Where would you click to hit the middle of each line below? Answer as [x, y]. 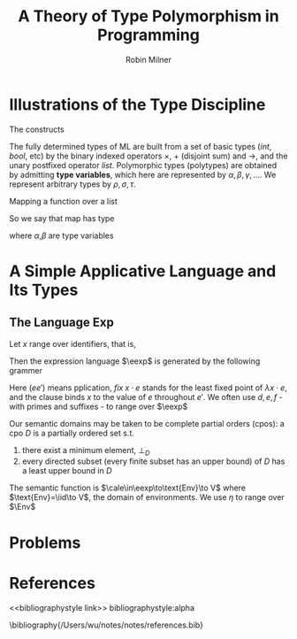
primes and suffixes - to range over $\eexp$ [107, 406]
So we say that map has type [62, 218]
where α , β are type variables [61, 235]
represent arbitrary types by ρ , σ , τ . [73, 184]
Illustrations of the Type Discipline [137, 104]
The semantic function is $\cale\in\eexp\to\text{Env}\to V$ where [127, 488]
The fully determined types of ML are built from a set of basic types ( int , [141, 146]
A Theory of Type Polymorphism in [148, 16]
